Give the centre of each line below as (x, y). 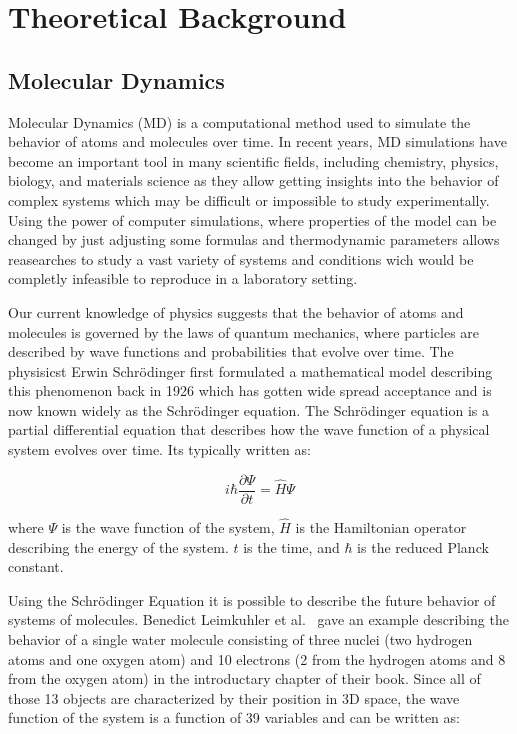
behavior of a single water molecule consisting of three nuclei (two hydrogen (240, 638)
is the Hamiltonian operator (381, 526)
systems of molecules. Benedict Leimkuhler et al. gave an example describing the (258, 619)
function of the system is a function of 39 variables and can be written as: (234, 717)
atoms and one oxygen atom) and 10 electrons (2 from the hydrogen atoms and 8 (257, 658)
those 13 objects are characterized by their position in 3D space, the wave (234, 697)
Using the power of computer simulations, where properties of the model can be (252, 219)
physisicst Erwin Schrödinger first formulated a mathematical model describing (250, 370)
